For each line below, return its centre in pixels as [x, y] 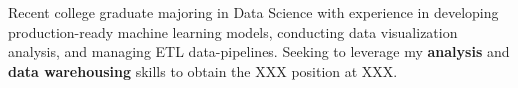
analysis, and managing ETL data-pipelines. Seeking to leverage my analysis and [259, 51]
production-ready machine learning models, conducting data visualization [233, 31]
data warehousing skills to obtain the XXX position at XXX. [203, 70]
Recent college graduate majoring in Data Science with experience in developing [253, 12]
